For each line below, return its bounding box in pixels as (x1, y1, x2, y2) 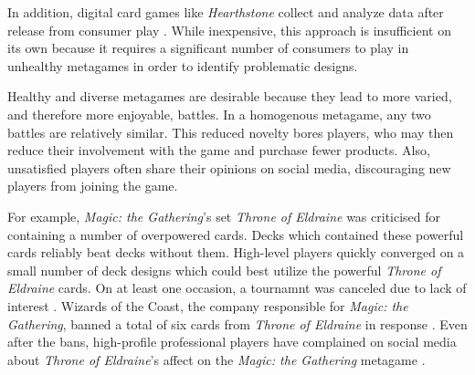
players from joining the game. (7, 176, 178, 195)
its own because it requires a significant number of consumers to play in (7, 38, 409, 57)
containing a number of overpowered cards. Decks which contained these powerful (7, 224, 464, 244)
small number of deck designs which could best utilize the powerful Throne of (7, 260, 441, 279)
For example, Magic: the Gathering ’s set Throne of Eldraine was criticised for (7, 206, 441, 225)
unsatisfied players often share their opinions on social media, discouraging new (7, 158, 451, 177)
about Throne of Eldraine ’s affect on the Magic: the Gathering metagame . (7, 349, 426, 369)
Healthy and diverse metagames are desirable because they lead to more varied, (7, 87, 452, 106)
